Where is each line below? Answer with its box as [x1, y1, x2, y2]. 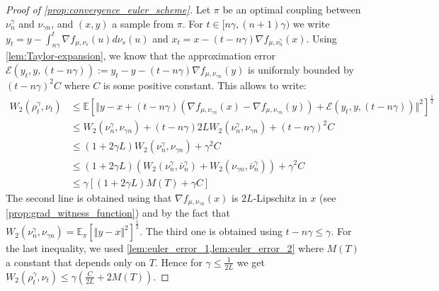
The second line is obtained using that [6, 190, 172, 205]
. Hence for [154, 254, 203, 269]
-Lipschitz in [253, 190, 307, 205]
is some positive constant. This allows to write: [103, 77, 307, 92]
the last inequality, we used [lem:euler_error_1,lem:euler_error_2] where [6, 241, 324, 256]
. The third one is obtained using [139, 224, 283, 239]
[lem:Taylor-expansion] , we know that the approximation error [6, 48, 276, 63]
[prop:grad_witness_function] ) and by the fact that [6, 205, 230, 220]
